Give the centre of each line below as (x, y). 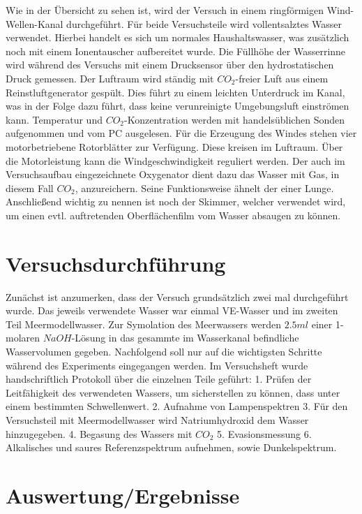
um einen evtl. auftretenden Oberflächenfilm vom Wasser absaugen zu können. (173, 215)
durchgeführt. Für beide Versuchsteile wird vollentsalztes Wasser (204, 23)
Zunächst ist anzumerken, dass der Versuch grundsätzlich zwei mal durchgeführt (177, 296)
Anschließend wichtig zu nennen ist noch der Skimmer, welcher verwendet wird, (176, 201)
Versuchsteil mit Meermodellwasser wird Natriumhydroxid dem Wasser (157, 419)
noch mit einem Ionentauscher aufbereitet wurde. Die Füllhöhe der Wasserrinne (176, 51)
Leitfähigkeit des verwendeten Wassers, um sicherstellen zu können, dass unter (173, 392)
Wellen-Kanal (35, 23)
